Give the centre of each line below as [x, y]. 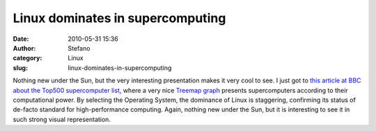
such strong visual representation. [62, 119]
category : [28, 58]
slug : [20, 68]
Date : [21, 39]
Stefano [79, 48]
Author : [24, 48]
